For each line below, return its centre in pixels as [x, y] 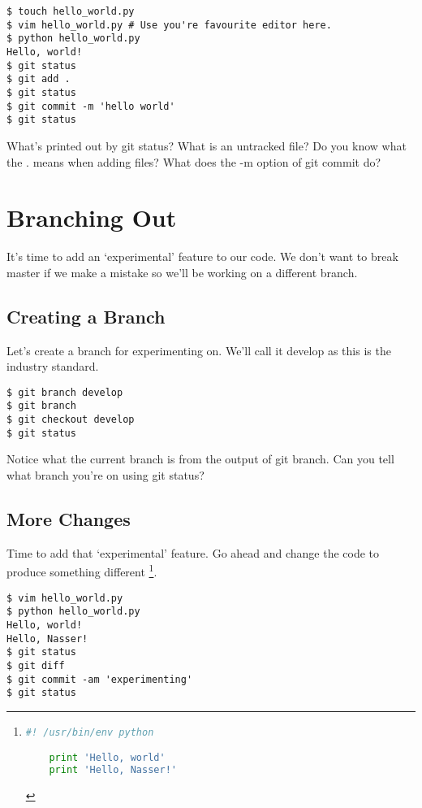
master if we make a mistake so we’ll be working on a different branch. [182, 272]
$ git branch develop [65, 392]
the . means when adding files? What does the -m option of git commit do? [194, 161]
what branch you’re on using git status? [105, 475]
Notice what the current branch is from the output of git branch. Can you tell [200, 459]
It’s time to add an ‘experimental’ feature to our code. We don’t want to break [202, 256]
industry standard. [53, 366]
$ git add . [39, 79]
